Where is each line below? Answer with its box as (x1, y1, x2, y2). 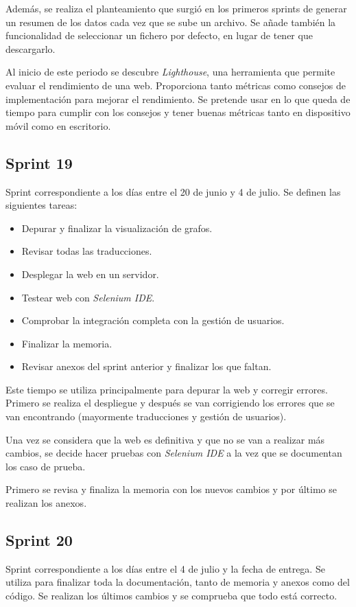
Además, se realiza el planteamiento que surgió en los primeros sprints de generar (5, 1, 347, 15)
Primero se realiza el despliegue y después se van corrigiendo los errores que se (5, 396, 335, 410)
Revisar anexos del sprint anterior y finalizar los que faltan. (21, 359, 272, 374)
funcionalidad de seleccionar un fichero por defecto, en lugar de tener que (5, 28, 313, 43)
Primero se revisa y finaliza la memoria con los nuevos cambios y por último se (5, 482, 337, 496)
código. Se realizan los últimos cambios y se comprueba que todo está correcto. (5, 588, 337, 603)
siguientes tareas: (5, 198, 78, 212)
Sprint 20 (5, 529, 73, 551)
